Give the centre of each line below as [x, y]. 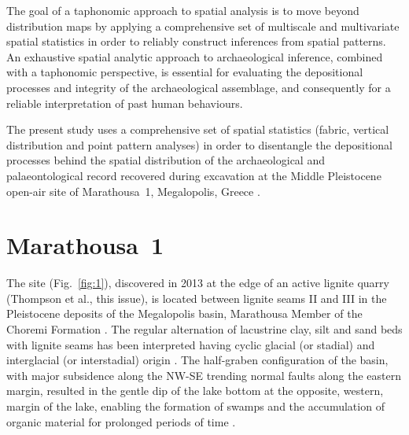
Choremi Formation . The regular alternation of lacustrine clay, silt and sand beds [204, 329]
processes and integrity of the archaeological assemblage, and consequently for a [199, 87]
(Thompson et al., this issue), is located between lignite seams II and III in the [197, 298]
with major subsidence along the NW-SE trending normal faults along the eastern [204, 375]
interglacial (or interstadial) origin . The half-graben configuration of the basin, [197, 360]
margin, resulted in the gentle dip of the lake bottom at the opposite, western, [195, 391]
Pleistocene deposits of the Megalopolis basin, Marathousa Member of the [184, 313]
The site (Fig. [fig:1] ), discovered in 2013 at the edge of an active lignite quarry [198, 283]
